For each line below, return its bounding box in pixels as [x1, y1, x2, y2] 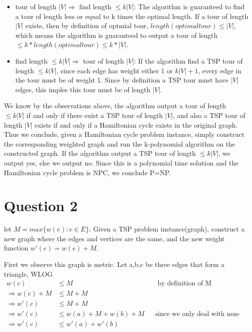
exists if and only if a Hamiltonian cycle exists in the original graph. [34, 119, 238, 130]
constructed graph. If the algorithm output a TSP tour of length [4, 148, 196, 158]
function [4, 243, 29, 253]
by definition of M [157, 280, 212, 287]
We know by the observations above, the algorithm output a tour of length [4, 100, 226, 111]
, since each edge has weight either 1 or [56, 65, 173, 75]
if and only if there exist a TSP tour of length [26, 110, 163, 120]
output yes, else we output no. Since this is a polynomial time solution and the [4, 157, 238, 167]
